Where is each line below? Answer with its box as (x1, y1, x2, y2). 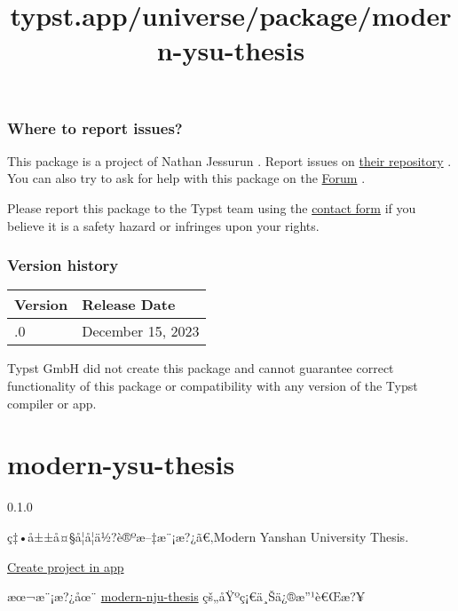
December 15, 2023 (82, 321, 200, 342)
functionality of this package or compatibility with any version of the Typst (7, 377, 418, 395)
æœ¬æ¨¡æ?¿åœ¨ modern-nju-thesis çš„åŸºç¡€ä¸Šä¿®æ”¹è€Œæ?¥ (7, 587, 366, 606)
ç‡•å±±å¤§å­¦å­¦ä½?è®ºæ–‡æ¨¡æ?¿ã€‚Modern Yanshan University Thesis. (7, 527, 409, 545)
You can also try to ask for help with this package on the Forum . (7, 169, 366, 187)
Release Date (82, 294, 176, 315)
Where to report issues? (7, 116, 183, 139)
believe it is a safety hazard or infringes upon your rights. (7, 216, 320, 234)
